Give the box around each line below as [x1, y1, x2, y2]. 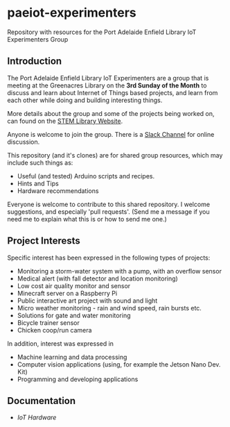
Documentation [7, 394, 76, 407]
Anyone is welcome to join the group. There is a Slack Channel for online [7, 130, 215, 138]
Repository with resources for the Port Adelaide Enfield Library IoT [7, 28, 197, 36]
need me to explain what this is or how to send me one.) [7, 215, 168, 223]
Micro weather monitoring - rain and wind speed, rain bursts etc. [17, 303, 202, 312]
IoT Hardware [17, 413, 57, 421]
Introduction [7, 56, 62, 67]
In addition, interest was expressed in [7, 339, 114, 348]
